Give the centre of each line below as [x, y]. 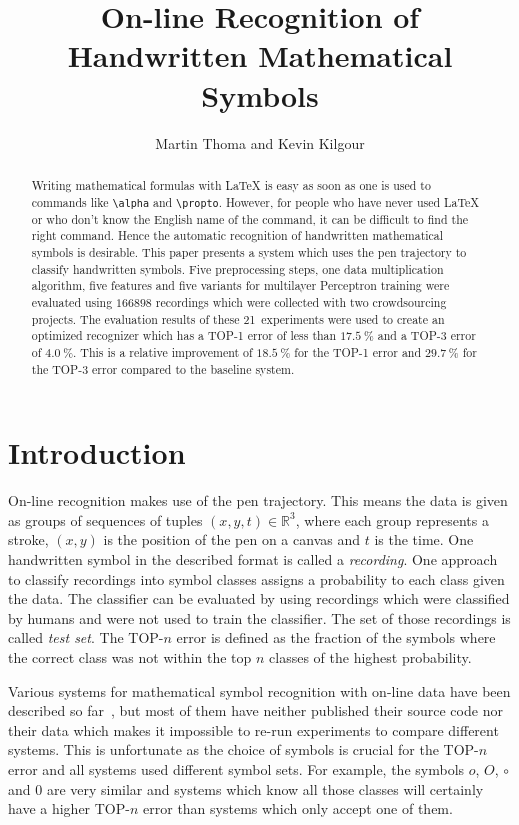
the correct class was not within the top [130, 656]
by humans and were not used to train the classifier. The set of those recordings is [259, 617]
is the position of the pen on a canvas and [231, 539]
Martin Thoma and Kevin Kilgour [260, 142]
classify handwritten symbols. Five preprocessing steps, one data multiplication [237, 268]
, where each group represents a [392, 519]
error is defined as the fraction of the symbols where [336, 637]
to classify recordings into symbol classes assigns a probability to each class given [256, 578]
